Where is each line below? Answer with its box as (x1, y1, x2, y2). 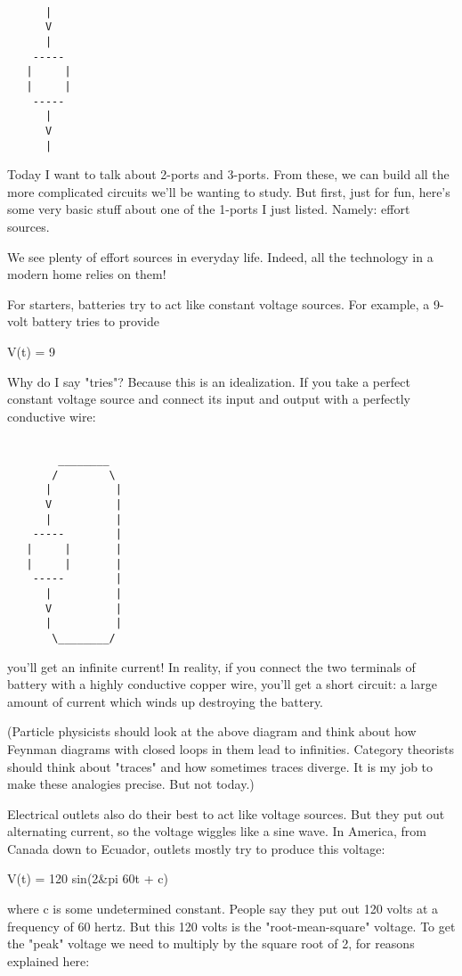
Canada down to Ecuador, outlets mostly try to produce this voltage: (7, 839, 385, 857)
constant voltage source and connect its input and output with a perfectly (7, 390, 410, 408)
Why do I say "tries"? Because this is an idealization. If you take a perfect (7, 372, 410, 390)
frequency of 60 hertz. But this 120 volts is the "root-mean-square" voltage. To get (7, 916, 456, 935)
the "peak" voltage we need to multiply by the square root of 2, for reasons (7, 934, 415, 953)
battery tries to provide (31, 312, 159, 331)
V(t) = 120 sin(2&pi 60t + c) (7, 869, 168, 888)
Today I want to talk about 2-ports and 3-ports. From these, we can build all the (7, 165, 450, 184)
